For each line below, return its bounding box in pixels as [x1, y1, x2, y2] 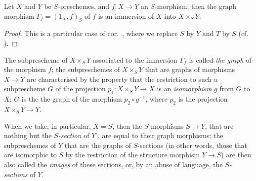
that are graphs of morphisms [145, 64, 235, 74]
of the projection [55, 83, 106, 94]
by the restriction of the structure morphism [65, 149, 200, 160]
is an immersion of [98, 10, 154, 21]
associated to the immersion [92, 54, 177, 65]
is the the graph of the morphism [21, 94, 122, 104]
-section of [58, 130, 89, 141]
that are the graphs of [64, 140, 131, 150]
